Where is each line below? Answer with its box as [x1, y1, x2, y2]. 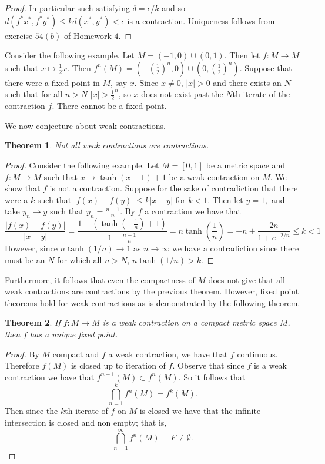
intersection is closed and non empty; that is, [5, 416, 167, 429]
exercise [5, 29, 33, 41]
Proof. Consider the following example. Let [5, 158, 159, 171]
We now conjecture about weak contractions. [5, 119, 166, 131]
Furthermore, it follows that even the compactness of [5, 273, 195, 286]
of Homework [63, 29, 112, 41]
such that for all [5, 88, 63, 100]
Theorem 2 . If [5, 316, 61, 329]
